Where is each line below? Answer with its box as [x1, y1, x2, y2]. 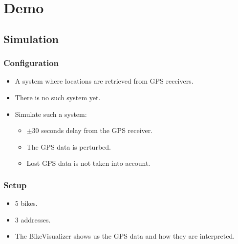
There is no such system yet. [15, 92, 101, 102]
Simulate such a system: [15, 109, 87, 119]
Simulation [3, 31, 59, 46]
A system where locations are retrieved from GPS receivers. [15, 76, 194, 86]
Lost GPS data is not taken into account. [26, 158, 151, 168]
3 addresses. [15, 214, 51, 224]
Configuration [3, 57, 59, 69]
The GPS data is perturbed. [26, 141, 111, 152]
